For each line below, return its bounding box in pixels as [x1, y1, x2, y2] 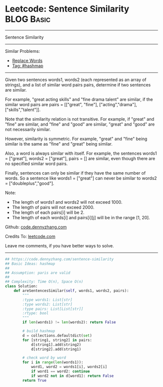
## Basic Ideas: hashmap [5, 261, 55, 266]
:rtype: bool [22, 311, 49, 316]
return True [22, 378, 47, 383]
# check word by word [22, 355, 66, 360]
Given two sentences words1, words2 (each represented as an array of [5, 77, 147, 82]
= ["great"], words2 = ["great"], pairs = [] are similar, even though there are [5, 155, 155, 161]
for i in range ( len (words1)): [22, 360, 83, 365]
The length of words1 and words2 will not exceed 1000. [12, 199, 123, 205]
